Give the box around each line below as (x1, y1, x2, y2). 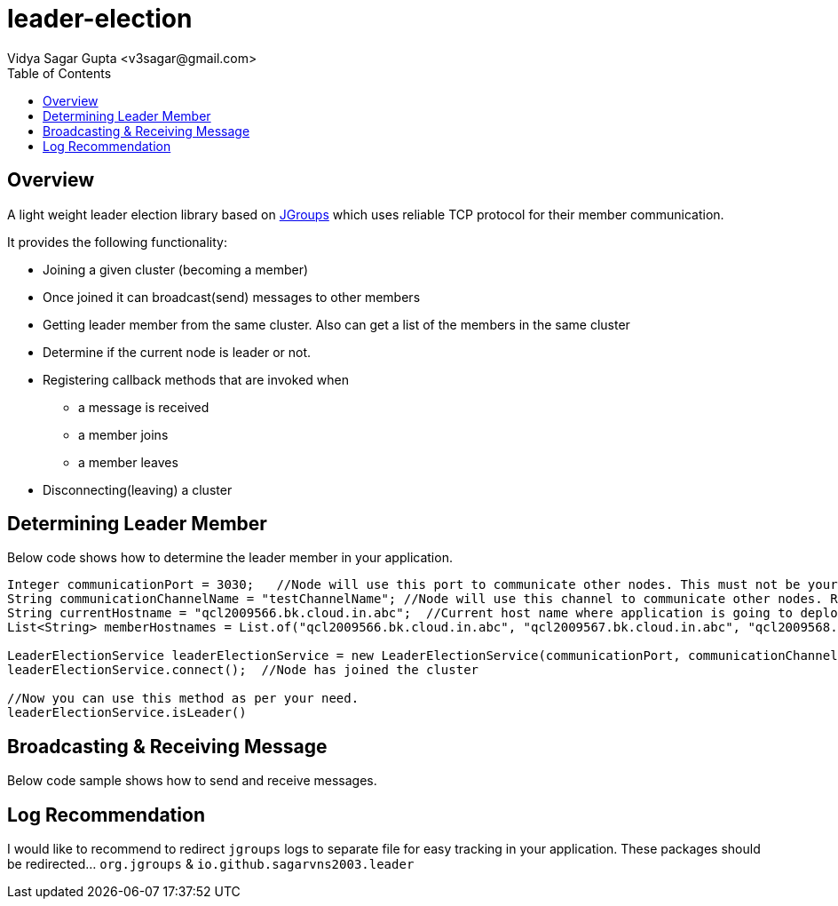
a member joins (78, 426, 169, 442)
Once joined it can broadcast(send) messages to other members (43, 289, 421, 305)
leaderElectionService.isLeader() (7, 705, 247, 720)
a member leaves (78, 454, 178, 470)
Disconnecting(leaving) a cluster (43, 481, 233, 497)
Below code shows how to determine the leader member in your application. (7, 550, 453, 566)
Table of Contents (7, 65, 112, 81)
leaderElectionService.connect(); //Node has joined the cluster (7, 663, 479, 678)
